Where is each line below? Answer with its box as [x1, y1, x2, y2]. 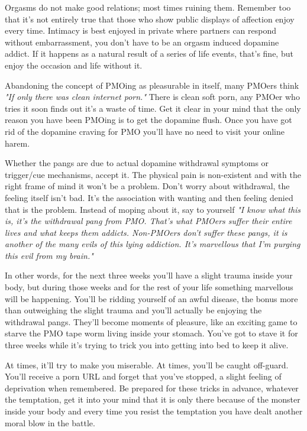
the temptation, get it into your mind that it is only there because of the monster [5, 393, 300, 406]
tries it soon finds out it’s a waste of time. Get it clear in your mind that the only [5, 102, 301, 114]
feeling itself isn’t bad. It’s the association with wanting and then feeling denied [5, 191, 293, 203]
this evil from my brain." [5, 249, 93, 261]
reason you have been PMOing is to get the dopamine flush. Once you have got [5, 114, 292, 126]
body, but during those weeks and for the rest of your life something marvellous [5, 281, 293, 293]
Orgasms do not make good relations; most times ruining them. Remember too [5, 1, 291, 13]
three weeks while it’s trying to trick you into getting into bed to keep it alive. [5, 339, 289, 351]
